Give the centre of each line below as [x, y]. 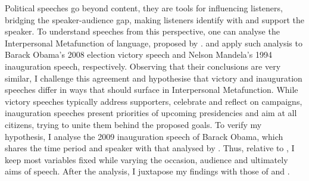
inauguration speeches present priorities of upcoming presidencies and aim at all [151, 113]
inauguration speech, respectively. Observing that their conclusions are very [143, 66]
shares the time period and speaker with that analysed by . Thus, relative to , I [150, 148]
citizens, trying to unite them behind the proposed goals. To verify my [133, 124]
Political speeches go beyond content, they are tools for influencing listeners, [144, 8]
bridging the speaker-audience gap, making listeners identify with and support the [154, 19]
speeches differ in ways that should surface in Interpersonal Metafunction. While [152, 90]
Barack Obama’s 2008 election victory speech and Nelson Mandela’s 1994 [138, 54]
